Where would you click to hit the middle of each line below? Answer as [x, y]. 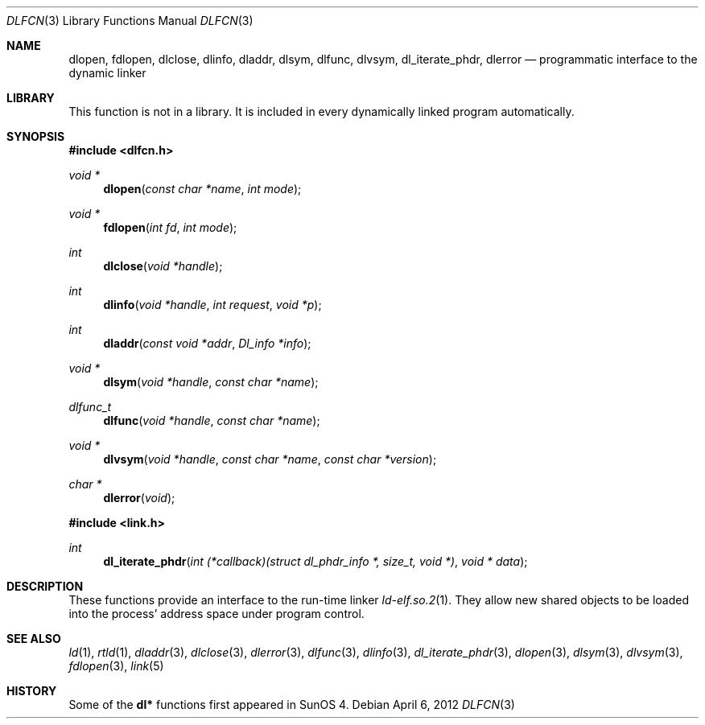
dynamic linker [107, 73]
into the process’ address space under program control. [216, 614]
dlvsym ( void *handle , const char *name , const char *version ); [270, 459]
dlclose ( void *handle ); [163, 266]
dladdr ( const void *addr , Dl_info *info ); [207, 343]
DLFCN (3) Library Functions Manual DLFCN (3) [130, 21]
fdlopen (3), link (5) [116, 666]
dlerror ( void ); [139, 498]
